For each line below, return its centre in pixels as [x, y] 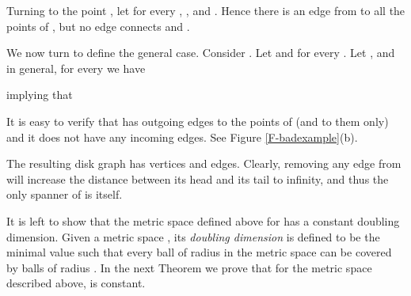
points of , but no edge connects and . [98, 26]
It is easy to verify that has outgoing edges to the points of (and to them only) [198, 121]
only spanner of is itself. [65, 194]
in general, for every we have [76, 68]
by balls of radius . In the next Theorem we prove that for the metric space [189, 267]
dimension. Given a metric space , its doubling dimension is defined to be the [193, 236]
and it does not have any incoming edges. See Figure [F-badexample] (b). [182, 137]
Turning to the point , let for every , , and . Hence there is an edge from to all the [206, 10]
